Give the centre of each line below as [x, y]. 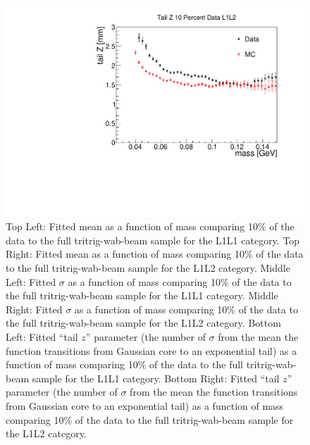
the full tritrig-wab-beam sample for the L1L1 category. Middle [142, 295]
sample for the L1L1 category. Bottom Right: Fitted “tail [156, 378]
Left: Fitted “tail [42, 337]
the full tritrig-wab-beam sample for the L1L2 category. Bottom [143, 323]
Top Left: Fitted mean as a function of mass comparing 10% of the [150, 226]
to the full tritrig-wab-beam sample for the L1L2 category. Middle [148, 268]
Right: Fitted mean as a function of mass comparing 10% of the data [155, 254]
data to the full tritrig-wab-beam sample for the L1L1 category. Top [153, 240]
